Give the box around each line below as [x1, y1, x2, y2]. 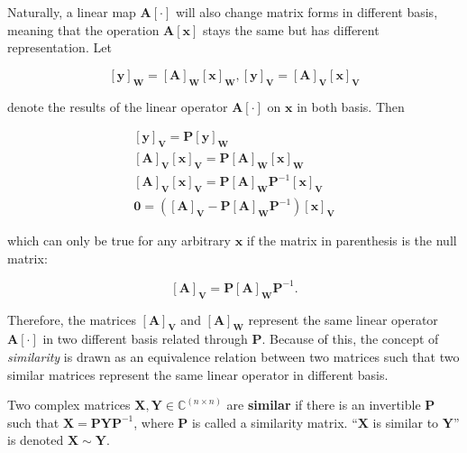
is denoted [7, 430, 64, 449]
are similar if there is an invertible [226, 395, 421, 414]
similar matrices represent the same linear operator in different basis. [7, 365, 389, 384]
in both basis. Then [297, 97, 405, 116]
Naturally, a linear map [7, 3, 136, 21]
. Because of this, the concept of [261, 329, 439, 348]
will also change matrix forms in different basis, [175, 3, 438, 21]
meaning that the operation [7, 20, 160, 39]
